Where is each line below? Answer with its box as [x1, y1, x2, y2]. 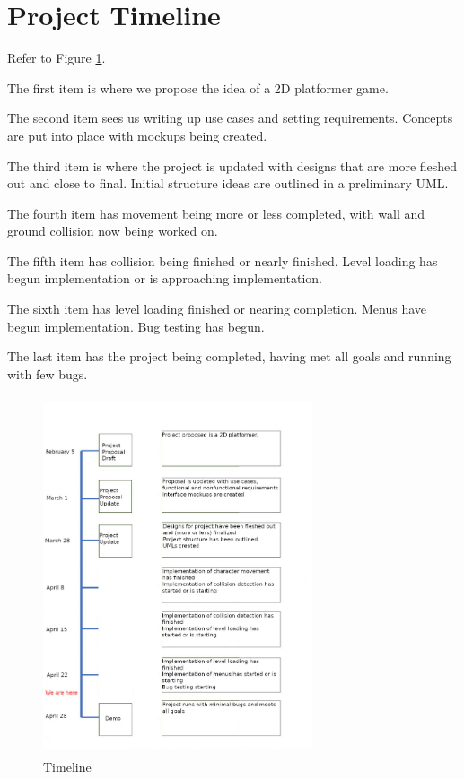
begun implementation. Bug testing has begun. [7, 316, 265, 335]
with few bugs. [7, 364, 88, 383]
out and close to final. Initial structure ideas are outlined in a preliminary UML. [7, 174, 449, 193]
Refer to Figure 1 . [7, 48, 106, 67]
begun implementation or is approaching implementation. [7, 269, 322, 288]
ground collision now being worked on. [7, 221, 218, 240]
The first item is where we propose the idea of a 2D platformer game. [7, 78, 389, 97]
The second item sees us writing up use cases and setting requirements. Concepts [7, 108, 453, 127]
